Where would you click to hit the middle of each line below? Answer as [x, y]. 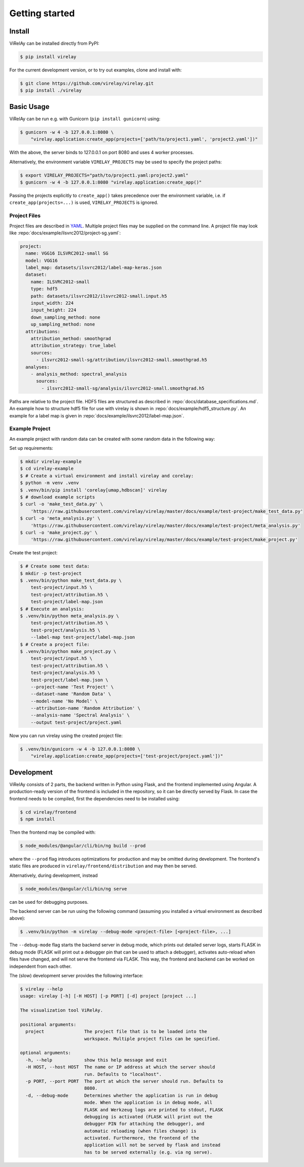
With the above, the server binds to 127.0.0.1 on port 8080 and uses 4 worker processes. [102, 153]
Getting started [42, 13]
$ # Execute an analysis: [52, 609]
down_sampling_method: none [66, 317]
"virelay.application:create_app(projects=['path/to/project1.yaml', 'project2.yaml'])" [144, 139]
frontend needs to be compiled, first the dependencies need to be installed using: [94, 798]
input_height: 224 [53, 310]
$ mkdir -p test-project [51, 573]
